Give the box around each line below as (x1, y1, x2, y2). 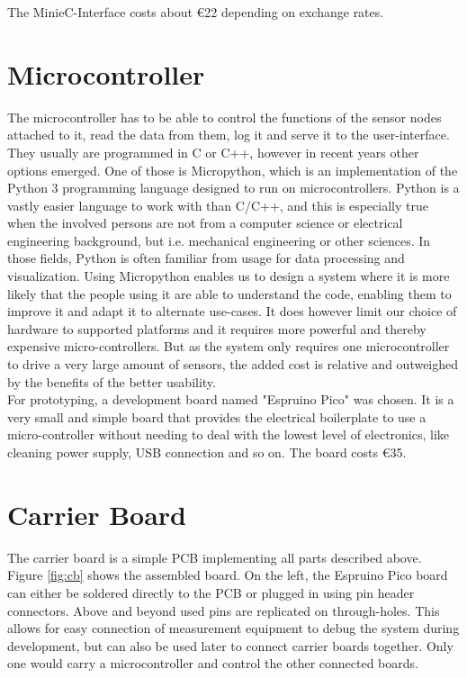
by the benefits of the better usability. (7, 372, 216, 391)
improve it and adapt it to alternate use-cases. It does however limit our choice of (7, 302, 457, 321)
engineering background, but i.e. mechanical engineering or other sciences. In (7, 231, 431, 249)
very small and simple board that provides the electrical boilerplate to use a (7, 407, 427, 426)
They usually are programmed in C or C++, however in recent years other (7, 142, 419, 161)
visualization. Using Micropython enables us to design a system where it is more (7, 267, 450, 285)
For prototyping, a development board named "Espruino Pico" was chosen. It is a (7, 390, 454, 409)
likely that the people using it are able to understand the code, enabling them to (7, 284, 452, 303)
